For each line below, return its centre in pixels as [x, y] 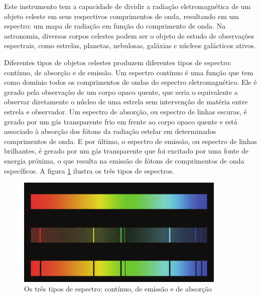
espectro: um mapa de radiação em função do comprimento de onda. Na [115, 26]
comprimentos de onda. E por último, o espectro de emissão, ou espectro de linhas [130, 141]
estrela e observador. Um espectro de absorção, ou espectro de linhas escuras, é [125, 111]
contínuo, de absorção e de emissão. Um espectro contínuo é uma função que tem [129, 72]
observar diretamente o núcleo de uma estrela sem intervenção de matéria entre [126, 102]
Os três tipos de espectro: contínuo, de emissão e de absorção [118, 289]
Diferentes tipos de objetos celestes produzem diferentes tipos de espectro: [118, 62]
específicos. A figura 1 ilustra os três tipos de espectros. [89, 170]
